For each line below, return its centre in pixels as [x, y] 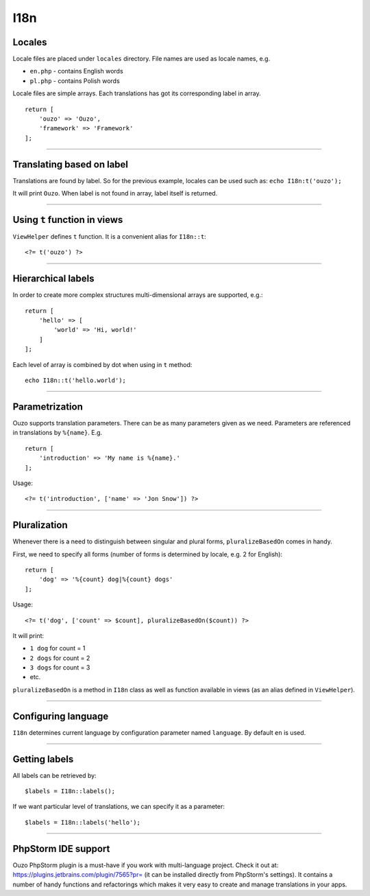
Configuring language [61, 716]
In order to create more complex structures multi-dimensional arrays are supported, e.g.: [138, 295]
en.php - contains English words [76, 71]
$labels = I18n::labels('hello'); [83, 822]
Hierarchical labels [54, 279]
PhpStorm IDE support [61, 848]
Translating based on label [71, 164]
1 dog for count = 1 [58, 648]
